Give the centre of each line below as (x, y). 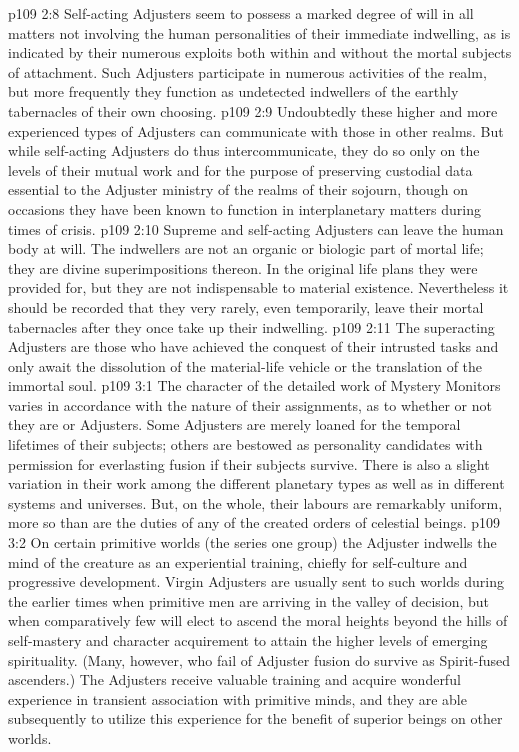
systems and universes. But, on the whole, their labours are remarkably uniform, (255, 502)
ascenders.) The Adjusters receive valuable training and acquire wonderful (234, 679)
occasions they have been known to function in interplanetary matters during (244, 208)
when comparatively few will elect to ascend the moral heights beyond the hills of (258, 620)
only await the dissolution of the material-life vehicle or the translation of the (245, 365)
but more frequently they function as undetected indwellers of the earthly (233, 91)
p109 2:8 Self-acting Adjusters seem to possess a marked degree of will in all (241, 13)
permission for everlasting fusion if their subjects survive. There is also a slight (249, 463)
